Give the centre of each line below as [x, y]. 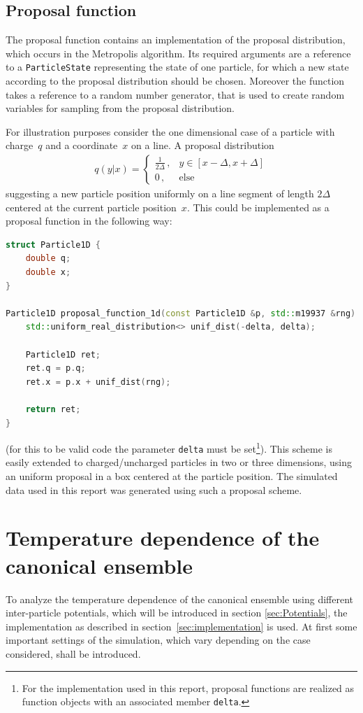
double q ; [48, 259]
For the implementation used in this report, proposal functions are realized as [188, 687]
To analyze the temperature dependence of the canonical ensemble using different [180, 599]
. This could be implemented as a [258, 207]
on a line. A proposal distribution [203, 145]
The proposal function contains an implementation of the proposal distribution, [176, 40]
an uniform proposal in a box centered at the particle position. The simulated [172, 476]
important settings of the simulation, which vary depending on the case [158, 640]
